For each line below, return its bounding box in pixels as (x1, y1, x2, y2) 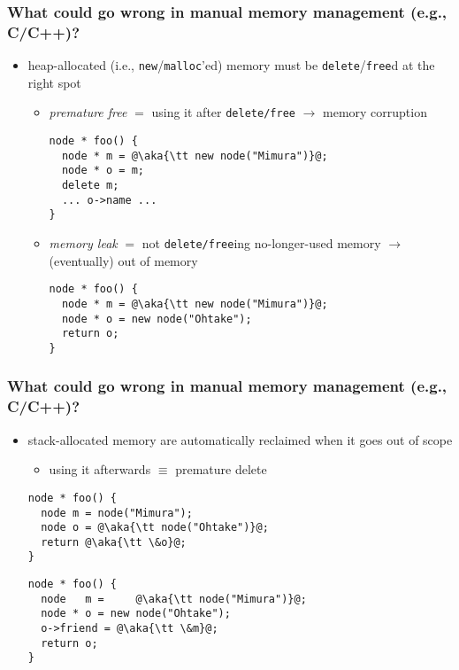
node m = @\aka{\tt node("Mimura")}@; (41, 592, 307, 605)
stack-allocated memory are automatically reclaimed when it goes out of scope (27, 430, 453, 448)
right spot (27, 73, 81, 91)
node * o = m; (61, 164, 144, 177)
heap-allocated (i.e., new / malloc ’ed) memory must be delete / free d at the (27, 56, 435, 74)
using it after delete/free (151, 103, 295, 121)
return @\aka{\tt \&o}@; (41, 535, 187, 549)
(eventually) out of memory (49, 251, 198, 269)
